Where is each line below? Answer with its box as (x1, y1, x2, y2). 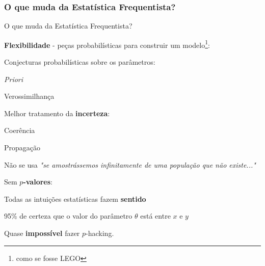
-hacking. (86, 228, 114, 238)
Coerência (4, 125, 35, 136)
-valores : (23, 176, 52, 187)
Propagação (4, 142, 41, 153)
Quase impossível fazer (4, 228, 80, 238)
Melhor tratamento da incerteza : (4, 108, 110, 118)
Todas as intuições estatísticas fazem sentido (4, 193, 146, 204)
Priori (4, 73, 23, 84)
